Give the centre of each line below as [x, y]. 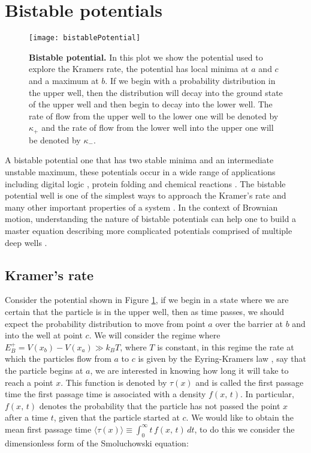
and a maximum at [64, 80]
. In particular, [267, 394]
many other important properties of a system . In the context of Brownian [141, 207]
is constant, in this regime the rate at [226, 346]
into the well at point [44, 335]
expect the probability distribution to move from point [105, 323]
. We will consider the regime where [155, 335]
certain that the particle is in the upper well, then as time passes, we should [145, 311]
